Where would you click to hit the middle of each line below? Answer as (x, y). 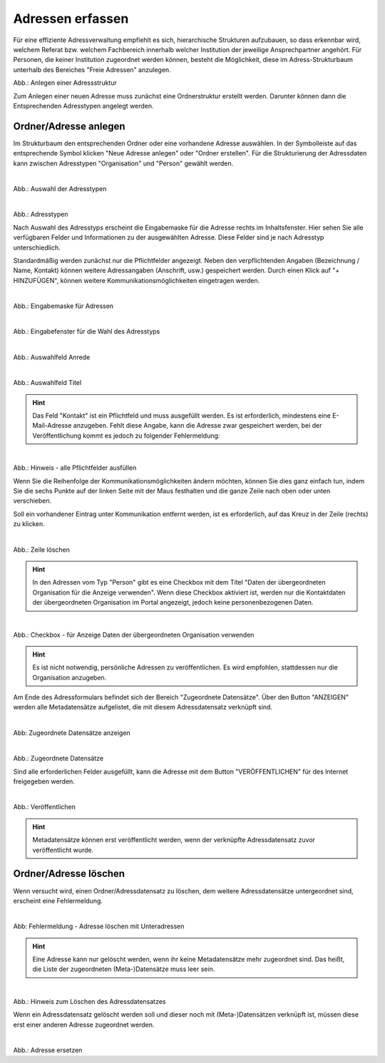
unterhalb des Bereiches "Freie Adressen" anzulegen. (92, 70)
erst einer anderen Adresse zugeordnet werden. (84, 1025)
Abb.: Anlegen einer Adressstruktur (65, 83)
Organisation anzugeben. (70, 677)
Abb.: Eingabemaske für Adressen (63, 306)
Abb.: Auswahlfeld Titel (47, 383)
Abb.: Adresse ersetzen (48, 1050)
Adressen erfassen (71, 19)
